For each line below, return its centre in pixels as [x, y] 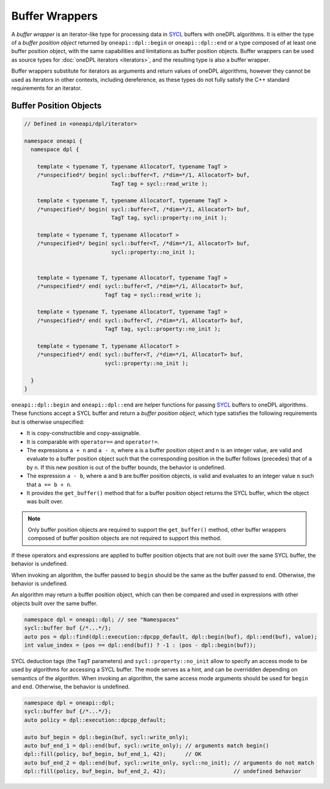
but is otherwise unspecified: [48, 422]
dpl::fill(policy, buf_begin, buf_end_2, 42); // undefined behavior [163, 771]
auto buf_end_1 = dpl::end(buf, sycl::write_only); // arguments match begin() [147, 746]
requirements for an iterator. [46, 88]
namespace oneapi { [53, 141]
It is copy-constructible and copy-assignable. [83, 433]
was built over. [45, 502]
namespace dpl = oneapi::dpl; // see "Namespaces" [102, 619]
